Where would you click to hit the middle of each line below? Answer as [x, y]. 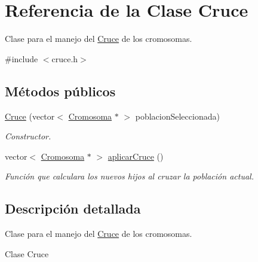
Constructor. [28, 136]
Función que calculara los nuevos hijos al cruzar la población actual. [129, 176]
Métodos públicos [60, 91]
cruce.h [65, 58]
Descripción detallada [73, 208]
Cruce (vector [30, 116]
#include [21, 58]
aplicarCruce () [136, 156]
